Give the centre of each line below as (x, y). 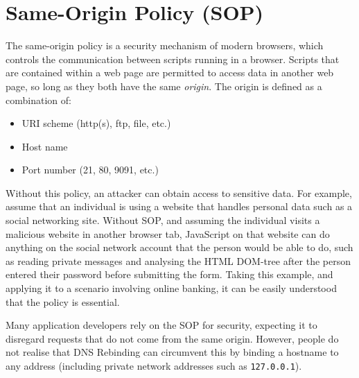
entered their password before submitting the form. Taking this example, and (169, 274)
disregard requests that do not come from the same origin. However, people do (172, 338)
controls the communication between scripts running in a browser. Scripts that (173, 59)
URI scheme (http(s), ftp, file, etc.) (96, 123)
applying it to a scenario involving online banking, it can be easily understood (171, 288)
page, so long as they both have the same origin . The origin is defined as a (164, 86)
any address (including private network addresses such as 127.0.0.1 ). (154, 366)
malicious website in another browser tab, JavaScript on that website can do (168, 233)
